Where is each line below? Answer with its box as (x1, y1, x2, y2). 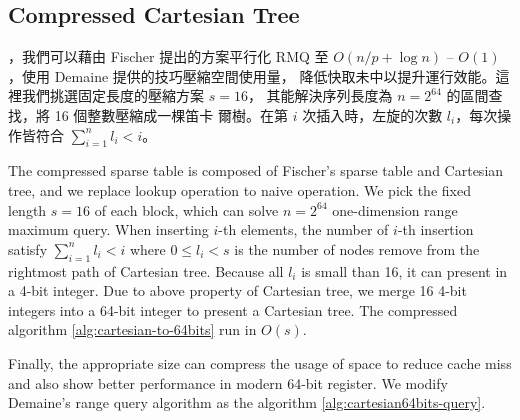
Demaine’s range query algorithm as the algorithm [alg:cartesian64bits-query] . (8, 392, 486, 413)
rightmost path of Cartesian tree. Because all (8, 260, 284, 281)
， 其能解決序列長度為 (247, 85, 393, 106)
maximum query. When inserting (8, 219, 209, 240)
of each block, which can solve (94, 199, 279, 220)
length (8, 199, 47, 220)
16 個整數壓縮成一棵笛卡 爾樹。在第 (54, 104, 288, 125)
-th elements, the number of (218, 219, 389, 240)
